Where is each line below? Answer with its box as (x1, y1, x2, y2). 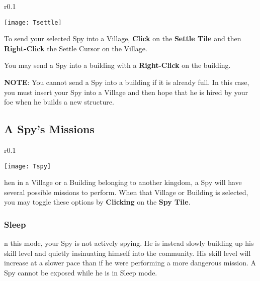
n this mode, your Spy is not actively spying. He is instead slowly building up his (4, 238, 254, 248)
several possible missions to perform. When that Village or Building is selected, (4, 186, 248, 197)
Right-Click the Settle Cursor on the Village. (4, 43, 147, 53)
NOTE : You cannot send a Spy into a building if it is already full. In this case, (4, 77, 249, 87)
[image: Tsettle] (4, 19, 62, 26)
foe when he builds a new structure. (4, 97, 114, 107)
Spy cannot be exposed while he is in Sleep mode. (4, 267, 157, 278)
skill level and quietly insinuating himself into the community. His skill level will (4, 247, 251, 258)
